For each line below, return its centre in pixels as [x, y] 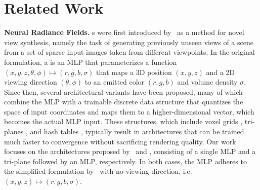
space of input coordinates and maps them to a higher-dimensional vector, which [129, 111]
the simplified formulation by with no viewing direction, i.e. [98, 171]
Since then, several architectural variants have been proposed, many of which [123, 91]
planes [14, 131]
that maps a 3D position [134, 72]
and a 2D [220, 72]
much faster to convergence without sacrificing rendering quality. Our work [120, 141]
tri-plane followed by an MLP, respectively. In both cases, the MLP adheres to [125, 161]
